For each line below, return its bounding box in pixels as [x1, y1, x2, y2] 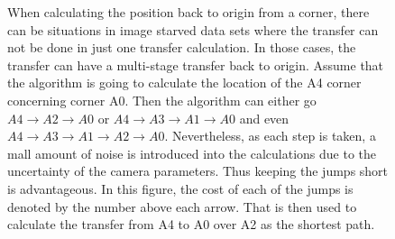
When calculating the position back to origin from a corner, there [7, 3, 370, 21]
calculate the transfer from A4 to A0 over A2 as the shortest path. [7, 215, 375, 234]
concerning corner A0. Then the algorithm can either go [7, 90, 317, 109]
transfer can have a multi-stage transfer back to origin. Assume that [7, 55, 384, 74]
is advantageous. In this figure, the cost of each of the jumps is [7, 179, 354, 198]
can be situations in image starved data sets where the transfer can [7, 20, 379, 39]
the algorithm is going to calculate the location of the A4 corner [7, 73, 362, 92]
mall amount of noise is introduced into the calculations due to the [7, 143, 376, 162]
